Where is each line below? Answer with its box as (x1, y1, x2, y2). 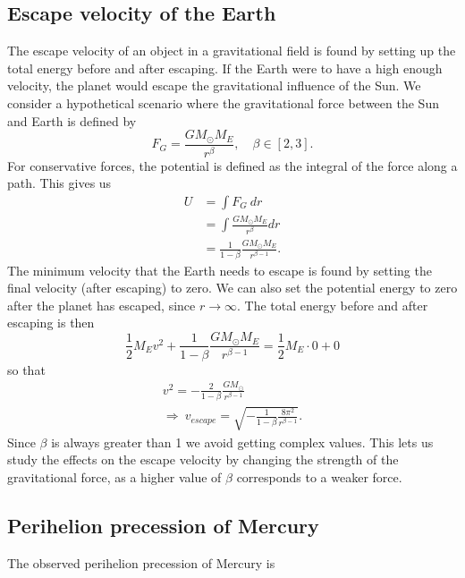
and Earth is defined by (7, 111, 137, 130)
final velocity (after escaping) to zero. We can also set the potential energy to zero (7, 278, 458, 297)
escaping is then (7, 313, 95, 332)
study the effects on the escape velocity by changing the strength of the (7, 450, 399, 469)
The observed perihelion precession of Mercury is (7, 553, 275, 572)
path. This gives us (7, 174, 112, 192)
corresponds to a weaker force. (236, 467, 402, 486)
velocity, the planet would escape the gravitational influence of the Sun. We (7, 76, 421, 95)
